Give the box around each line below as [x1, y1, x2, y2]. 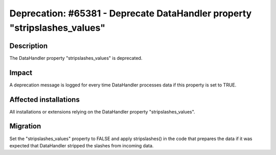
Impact [9, 68, 33, 77]
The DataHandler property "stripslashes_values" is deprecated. [9, 55, 143, 61]
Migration [9, 122, 41, 130]
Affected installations [9, 95, 80, 104]
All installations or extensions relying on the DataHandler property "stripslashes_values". [9, 108, 195, 115]
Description [9, 41, 48, 50]
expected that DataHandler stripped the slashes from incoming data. [9, 142, 154, 148]
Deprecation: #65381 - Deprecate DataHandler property [9, 8, 252, 19]
